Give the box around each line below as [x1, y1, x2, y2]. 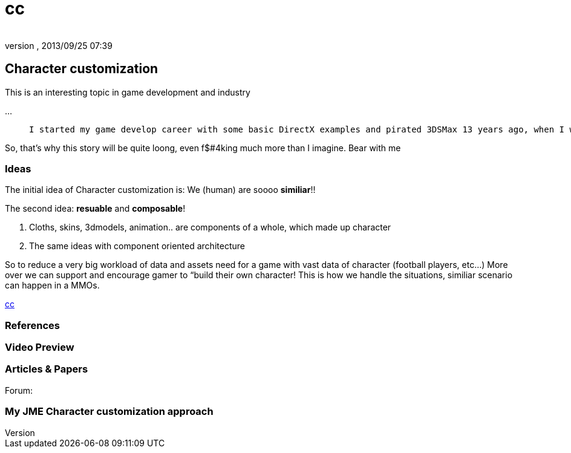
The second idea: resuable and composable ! [5, 203, 186, 214]
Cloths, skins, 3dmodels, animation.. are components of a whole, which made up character [29, 222, 391, 233]
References [5, 319, 60, 331]
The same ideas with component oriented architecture [29, 241, 245, 252]
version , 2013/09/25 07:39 [5, 40, 113, 51]
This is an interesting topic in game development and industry [5, 86, 250, 97]
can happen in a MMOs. [5, 280, 100, 291]
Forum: [5, 385, 33, 396]
